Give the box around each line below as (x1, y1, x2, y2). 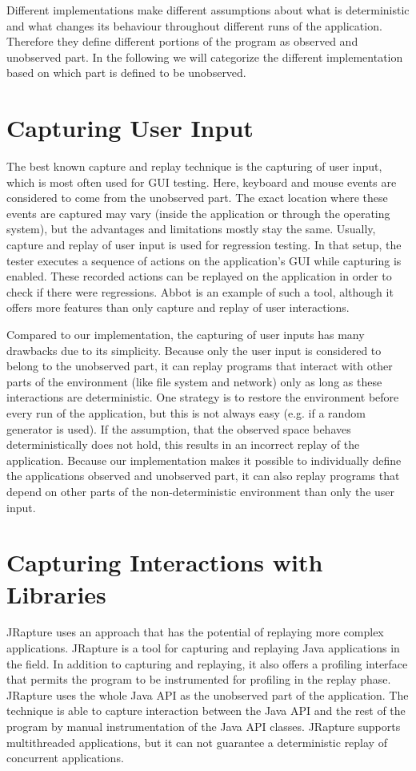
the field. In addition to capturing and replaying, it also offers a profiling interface (6, 655, 408, 672)
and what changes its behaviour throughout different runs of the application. (6, 17, 382, 34)
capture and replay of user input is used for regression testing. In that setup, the (6, 236, 402, 253)
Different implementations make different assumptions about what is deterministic (6, 2, 410, 18)
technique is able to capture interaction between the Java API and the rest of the (6, 702, 406, 719)
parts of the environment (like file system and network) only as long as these (6, 373, 382, 390)
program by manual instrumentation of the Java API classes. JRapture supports (6, 718, 401, 735)
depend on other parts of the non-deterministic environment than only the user (6, 482, 395, 499)
